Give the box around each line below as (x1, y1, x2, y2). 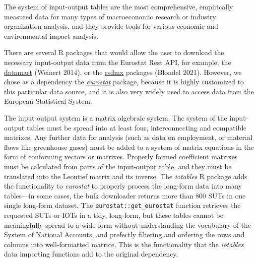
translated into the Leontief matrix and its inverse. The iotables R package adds (4, 171, 247, 181)
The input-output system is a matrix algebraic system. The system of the (4, 112, 227, 123)
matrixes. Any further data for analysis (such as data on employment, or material (4, 132, 253, 142)
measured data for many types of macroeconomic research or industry (4, 11, 216, 21)
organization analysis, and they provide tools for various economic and (4, 21, 218, 31)
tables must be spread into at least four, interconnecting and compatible (26, 122, 247, 132)
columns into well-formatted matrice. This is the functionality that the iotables (4, 239, 244, 249)
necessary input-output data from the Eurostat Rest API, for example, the (4, 57, 231, 67)
